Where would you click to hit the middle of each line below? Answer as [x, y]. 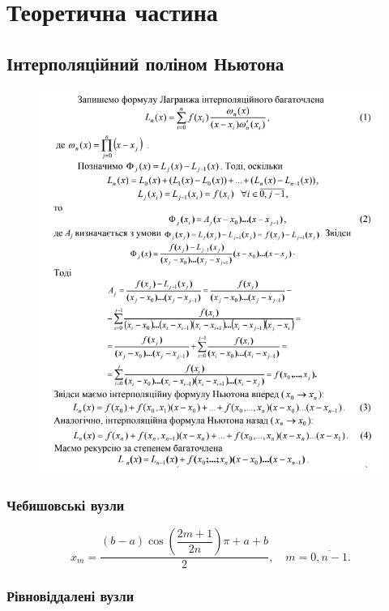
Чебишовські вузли [66, 504]
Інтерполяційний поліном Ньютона [145, 63]
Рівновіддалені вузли [71, 596]
